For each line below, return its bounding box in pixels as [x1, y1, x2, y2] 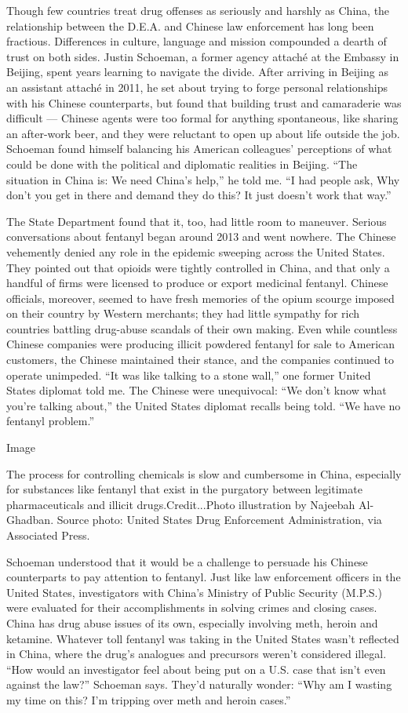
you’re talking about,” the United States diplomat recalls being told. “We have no [6, 397, 401, 413]
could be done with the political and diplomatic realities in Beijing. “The [6, 155, 358, 172]
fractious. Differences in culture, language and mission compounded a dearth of [6, 33, 387, 49]
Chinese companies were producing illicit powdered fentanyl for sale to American [6, 336, 395, 352]
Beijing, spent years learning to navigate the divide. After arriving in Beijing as [6, 64, 388, 80]
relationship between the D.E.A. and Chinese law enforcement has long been [6, 17, 374, 34]
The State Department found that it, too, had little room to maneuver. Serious [6, 213, 387, 229]
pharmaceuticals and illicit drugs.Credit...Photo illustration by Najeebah [6, 496, 355, 512]
